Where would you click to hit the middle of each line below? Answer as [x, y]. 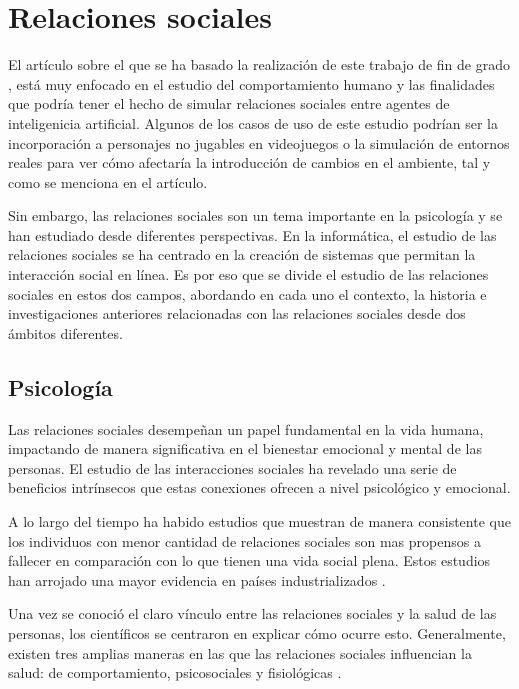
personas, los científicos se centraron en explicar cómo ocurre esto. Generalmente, [257, 632]
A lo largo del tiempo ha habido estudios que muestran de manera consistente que [259, 521]
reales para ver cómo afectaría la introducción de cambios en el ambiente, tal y [249, 162]
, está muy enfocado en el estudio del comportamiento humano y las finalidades [251, 83]
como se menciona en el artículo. [108, 181]
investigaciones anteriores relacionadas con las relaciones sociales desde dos [237, 313]
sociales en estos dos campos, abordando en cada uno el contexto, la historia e [247, 293]
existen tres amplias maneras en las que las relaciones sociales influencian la [240, 652]
